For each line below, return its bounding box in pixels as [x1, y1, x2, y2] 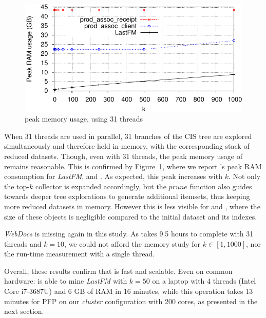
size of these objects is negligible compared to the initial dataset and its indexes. [4, 211, 257, 222]
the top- [4, 181, 29, 191]
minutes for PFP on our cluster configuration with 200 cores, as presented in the [4, 295, 258, 306]
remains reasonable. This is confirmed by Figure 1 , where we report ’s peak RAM [4, 161, 262, 171]
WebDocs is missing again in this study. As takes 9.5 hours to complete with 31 [4, 228, 254, 239]
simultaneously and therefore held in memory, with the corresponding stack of [4, 141, 250, 151]
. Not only [228, 171, 261, 182]
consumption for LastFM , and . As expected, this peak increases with [4, 171, 222, 182]
